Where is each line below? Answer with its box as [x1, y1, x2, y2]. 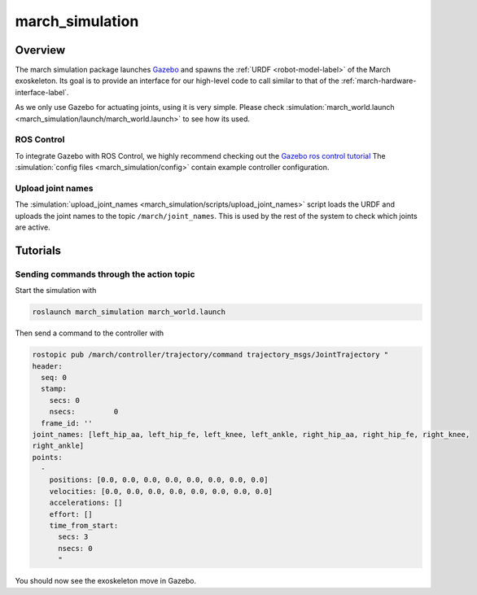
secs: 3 [58, 532, 89, 541]
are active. [15, 222, 50, 232]
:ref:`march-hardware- [340, 76, 417, 85]
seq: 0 [41, 373, 68, 382]
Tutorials [15, 243, 61, 257]
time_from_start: [49, 521, 119, 531]
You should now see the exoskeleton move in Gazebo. [15, 576, 197, 586]
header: [32, 361, 63, 370]
